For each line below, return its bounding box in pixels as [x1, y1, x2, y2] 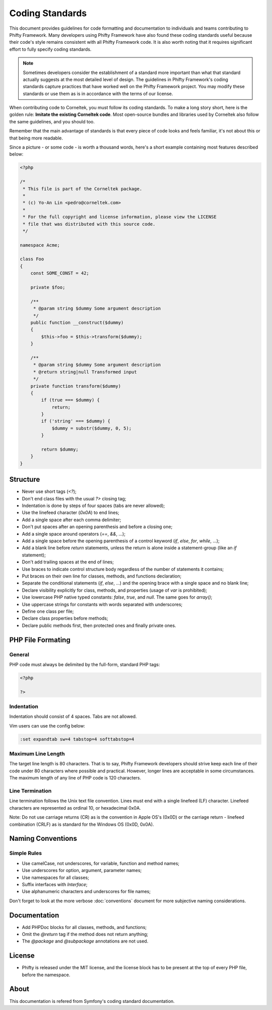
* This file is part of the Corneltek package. [23, 186, 143, 191]
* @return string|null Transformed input [33, 369, 137, 375]
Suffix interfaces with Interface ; [22, 881, 88, 887]
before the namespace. [22, 972, 71, 978]
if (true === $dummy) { [41, 397, 100, 403]
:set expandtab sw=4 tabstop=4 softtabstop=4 [20, 736, 134, 742]
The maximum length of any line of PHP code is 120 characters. [9, 775, 142, 781]
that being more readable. [9, 135, 63, 141]
